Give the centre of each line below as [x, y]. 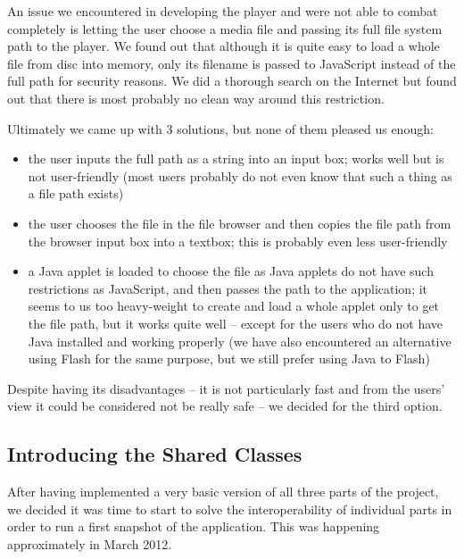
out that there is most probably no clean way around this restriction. [196, 98]
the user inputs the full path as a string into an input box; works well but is [236, 159]
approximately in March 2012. [90, 543]
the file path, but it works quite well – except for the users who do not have [236, 323]
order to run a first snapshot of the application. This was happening [194, 526]
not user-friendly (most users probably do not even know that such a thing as [240, 175]
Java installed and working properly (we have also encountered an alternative [240, 341]
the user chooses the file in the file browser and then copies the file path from [240, 223]
